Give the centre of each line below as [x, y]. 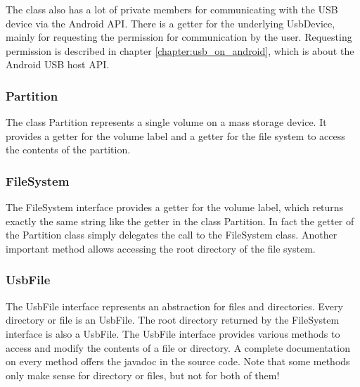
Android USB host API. [58, 64]
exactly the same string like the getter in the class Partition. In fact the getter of [180, 221]
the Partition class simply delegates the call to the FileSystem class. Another [172, 235]
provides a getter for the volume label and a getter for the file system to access [175, 135]
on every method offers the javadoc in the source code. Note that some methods [178, 361]
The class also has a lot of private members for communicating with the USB [172, 9]
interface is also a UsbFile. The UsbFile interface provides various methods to [173, 333]
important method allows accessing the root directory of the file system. [161, 248]
